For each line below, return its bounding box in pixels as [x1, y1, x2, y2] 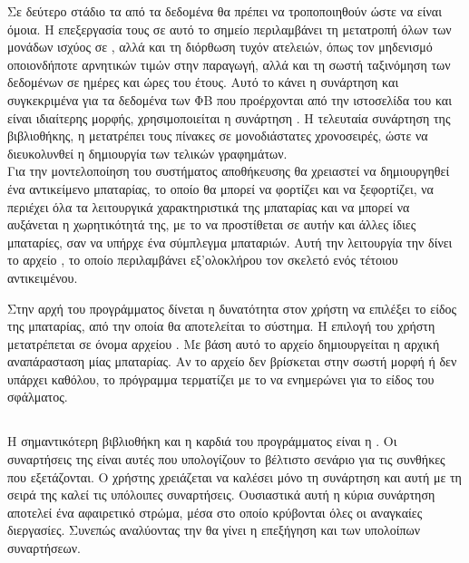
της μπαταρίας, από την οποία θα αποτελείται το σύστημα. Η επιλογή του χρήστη [7, 316, 435, 335]
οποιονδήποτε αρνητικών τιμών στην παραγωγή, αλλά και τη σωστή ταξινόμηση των [7, 54, 451, 73]
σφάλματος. [7, 387, 68, 406]
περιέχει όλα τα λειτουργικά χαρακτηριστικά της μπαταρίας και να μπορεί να [7, 197, 410, 216]
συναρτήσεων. [7, 539, 81, 558]
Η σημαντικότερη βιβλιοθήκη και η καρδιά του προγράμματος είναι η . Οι [7, 432, 397, 451]
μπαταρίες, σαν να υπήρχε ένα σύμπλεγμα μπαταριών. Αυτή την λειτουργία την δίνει [7, 232, 453, 251]
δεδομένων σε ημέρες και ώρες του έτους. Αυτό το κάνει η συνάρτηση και [7, 73, 399, 92]
